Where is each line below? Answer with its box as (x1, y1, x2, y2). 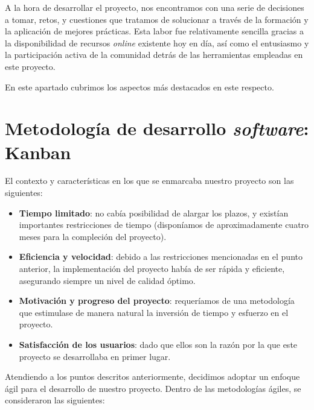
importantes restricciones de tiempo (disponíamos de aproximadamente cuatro (19, 218, 309, 231)
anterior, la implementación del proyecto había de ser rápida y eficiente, (19, 262, 285, 275)
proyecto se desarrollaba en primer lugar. (19, 350, 171, 362)
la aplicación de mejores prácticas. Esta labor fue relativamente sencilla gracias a (5, 25, 304, 37)
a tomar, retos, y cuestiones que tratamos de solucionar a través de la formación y (5, 13, 309, 25)
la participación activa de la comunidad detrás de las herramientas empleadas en (5, 48, 303, 61)
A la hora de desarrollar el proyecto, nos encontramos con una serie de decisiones (5, 1, 304, 13)
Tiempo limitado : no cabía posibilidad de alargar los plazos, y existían (19, 206, 289, 219)
